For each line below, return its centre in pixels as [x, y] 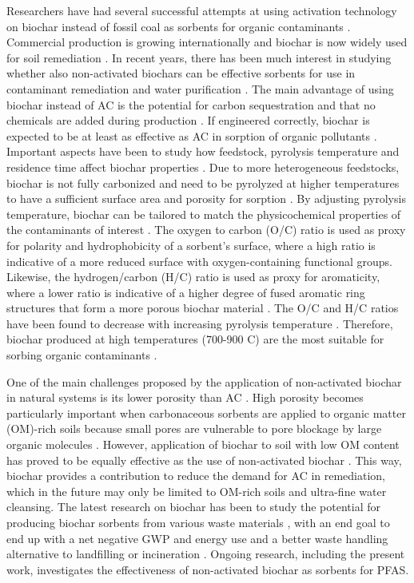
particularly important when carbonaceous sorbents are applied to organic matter [206, 412]
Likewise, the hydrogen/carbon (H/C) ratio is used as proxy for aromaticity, [193, 277]
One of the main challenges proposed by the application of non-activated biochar [204, 381]
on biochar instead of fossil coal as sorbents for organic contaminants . [179, 26]
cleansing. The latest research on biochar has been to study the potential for [193, 507]
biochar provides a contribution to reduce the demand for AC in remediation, [196, 476]
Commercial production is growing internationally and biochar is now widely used [207, 42]
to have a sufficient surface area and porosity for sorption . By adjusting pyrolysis [206, 198]
